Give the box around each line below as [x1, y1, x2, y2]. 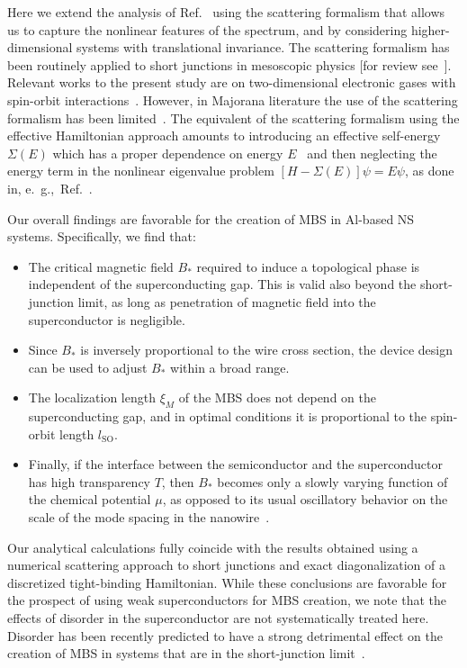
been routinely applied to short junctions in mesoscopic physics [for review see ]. [7, 55, 452, 74]
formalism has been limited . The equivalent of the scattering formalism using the [7, 108, 460, 127]
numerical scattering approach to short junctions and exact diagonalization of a [7, 555, 445, 574]
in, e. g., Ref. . [7, 178, 93, 197]
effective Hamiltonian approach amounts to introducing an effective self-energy [7, 126, 441, 145]
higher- [410, 20, 450, 39]
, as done [404, 161, 454, 180]
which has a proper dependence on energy [52, 143, 283, 162]
